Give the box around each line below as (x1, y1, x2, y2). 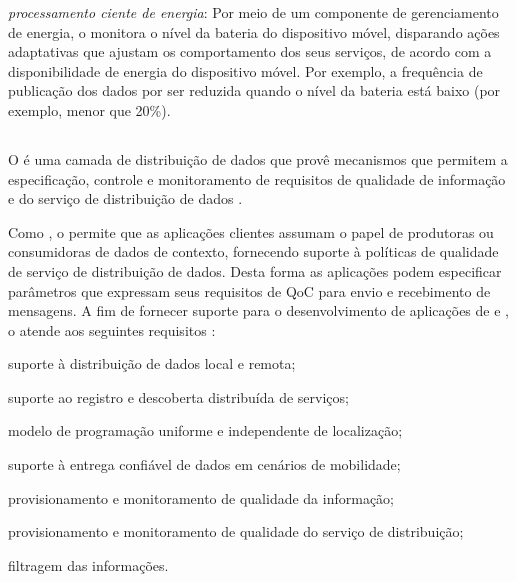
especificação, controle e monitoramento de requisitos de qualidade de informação (8, 168, 506, 189)
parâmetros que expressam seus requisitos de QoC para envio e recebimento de (8, 280, 491, 301)
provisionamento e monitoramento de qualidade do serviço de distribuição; (8, 521, 464, 542)
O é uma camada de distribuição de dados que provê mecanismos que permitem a (8, 148, 508, 169)
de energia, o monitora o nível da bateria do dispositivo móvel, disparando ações (8, 21, 500, 42)
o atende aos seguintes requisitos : (8, 319, 216, 340)
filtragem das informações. (8, 554, 169, 575)
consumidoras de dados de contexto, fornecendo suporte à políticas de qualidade (8, 241, 499, 262)
